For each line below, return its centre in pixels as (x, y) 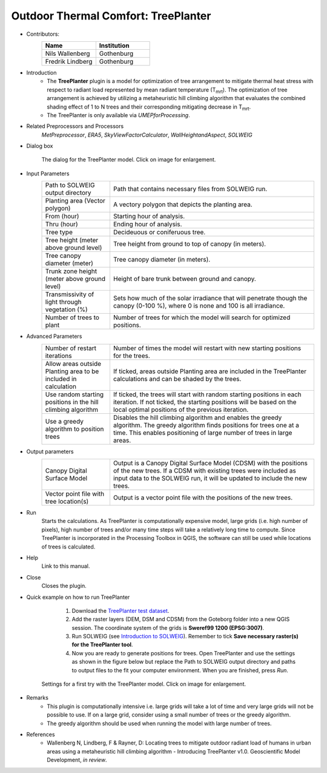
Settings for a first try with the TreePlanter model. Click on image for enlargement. (144, 684)
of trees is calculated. (68, 547)
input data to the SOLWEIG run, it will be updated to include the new (210, 478)
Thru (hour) (61, 224)
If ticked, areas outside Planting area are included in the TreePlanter (210, 371)
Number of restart (71, 348)
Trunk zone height (71, 271)
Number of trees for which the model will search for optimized (202, 317)
